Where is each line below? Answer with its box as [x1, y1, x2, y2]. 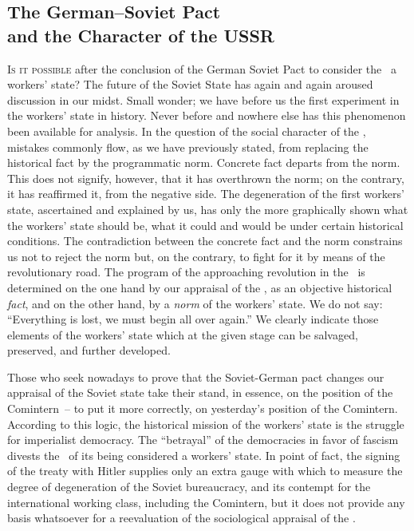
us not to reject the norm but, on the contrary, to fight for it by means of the [7, 248, 385, 264]
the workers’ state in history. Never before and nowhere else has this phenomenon [7, 107, 406, 124]
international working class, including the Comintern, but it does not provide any [7, 493, 405, 510]
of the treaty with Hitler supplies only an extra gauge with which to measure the [7, 462, 403, 479]
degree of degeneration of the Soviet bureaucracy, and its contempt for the [7, 478, 371, 495]
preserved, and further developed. [7, 342, 171, 359]
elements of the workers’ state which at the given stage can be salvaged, [7, 326, 358, 343]
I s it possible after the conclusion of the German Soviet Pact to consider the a [7, 60, 396, 77]
